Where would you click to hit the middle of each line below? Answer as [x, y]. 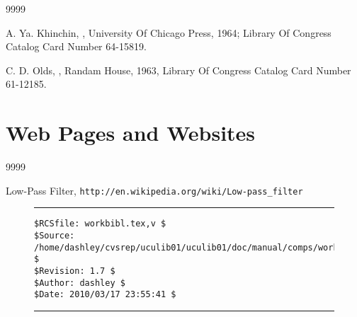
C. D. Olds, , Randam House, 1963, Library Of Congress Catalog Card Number [178, 70]
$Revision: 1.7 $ [75, 271]
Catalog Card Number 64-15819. [76, 46]
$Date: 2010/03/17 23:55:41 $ [105, 295]
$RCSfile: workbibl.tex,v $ [100, 224]
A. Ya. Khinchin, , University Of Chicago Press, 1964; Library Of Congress [169, 32]
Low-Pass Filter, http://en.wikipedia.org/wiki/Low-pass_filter [154, 190]
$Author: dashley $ [80, 283]
